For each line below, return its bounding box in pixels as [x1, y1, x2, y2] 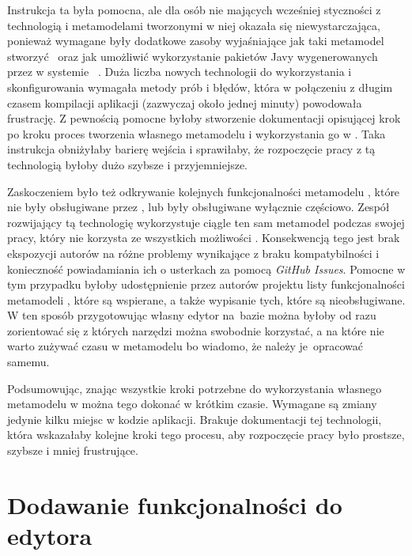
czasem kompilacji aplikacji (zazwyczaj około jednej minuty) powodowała [7, 94, 362, 111]
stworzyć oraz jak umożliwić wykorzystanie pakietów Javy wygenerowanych [7, 47, 378, 64]
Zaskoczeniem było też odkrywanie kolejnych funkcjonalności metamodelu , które [7, 183, 400, 199]
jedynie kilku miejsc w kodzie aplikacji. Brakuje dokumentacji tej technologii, [7, 410, 382, 427]
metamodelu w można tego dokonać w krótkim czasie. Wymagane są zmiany [7, 395, 377, 412]
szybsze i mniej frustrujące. [7, 442, 138, 459]
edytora [7, 520, 93, 551]
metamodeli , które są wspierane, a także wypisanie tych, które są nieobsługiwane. [7, 291, 406, 308]
